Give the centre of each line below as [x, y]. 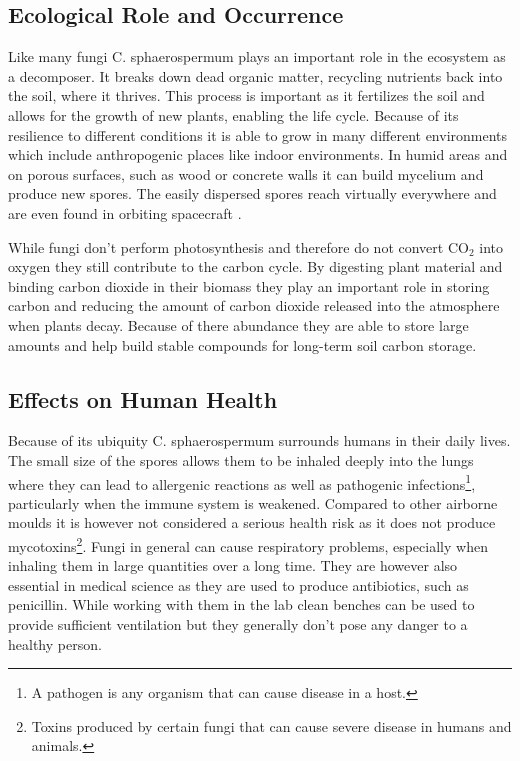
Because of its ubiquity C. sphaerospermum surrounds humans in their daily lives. [259, 440]
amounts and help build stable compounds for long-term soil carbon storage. [242, 344]
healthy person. [55, 643]
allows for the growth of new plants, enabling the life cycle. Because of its [233, 114]
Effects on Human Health [143, 398]
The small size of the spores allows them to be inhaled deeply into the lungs [241, 459]
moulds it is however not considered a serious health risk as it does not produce [252, 522]
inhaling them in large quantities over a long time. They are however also [233, 565]
